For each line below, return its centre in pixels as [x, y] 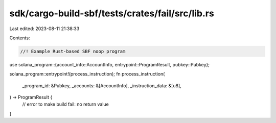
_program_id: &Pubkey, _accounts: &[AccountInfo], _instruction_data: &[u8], [102, 85]
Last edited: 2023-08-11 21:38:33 [44, 29]
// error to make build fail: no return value [66, 104]
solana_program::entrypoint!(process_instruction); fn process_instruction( [87, 74]
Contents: [20, 38]
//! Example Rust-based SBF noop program [73, 51]
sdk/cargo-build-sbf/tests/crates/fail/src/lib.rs [112, 13]
